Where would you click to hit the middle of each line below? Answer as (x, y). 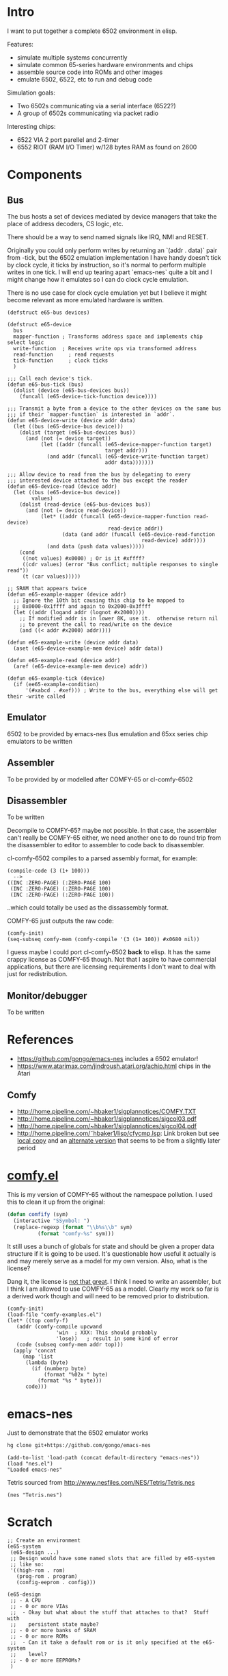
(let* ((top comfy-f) (38, 1321)
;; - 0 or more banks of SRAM (53, 1631)
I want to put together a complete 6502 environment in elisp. (92, 31)
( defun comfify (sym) (38, 1214)
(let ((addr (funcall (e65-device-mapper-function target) (126, 444)
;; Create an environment (44, 1541)
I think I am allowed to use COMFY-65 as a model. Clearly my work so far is (113, 1289)
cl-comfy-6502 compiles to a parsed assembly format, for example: (102, 858)
